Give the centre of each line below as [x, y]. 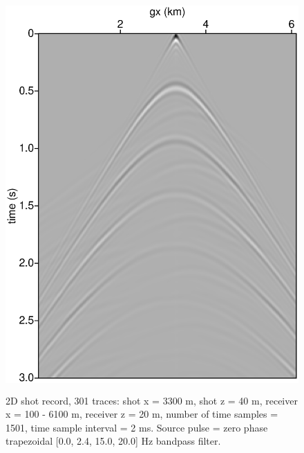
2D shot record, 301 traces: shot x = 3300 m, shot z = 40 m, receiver [152, 400]
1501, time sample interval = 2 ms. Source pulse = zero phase [137, 427]
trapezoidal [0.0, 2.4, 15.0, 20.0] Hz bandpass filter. [113, 441]
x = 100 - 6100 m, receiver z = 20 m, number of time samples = [142, 414]
